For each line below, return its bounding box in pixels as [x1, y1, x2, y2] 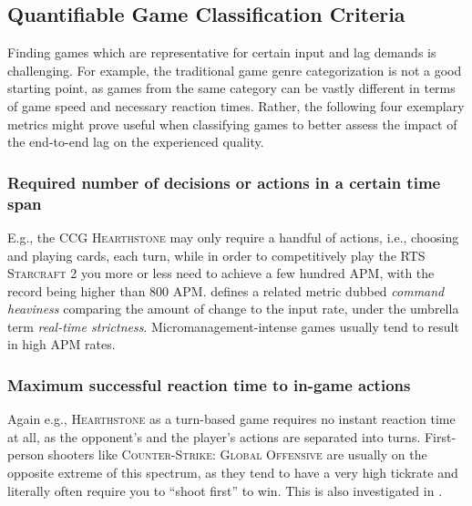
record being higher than [7, 281, 146, 300]
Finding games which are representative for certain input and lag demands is [7, 43, 436, 62]
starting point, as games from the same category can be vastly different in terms [7, 78, 456, 98]
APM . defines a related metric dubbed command [172, 281, 445, 300]
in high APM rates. [7, 335, 116, 354]
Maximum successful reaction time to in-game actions [7, 373, 411, 396]
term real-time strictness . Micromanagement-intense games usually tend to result [7, 316, 459, 336]
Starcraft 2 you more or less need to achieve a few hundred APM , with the [7, 263, 435, 283]
